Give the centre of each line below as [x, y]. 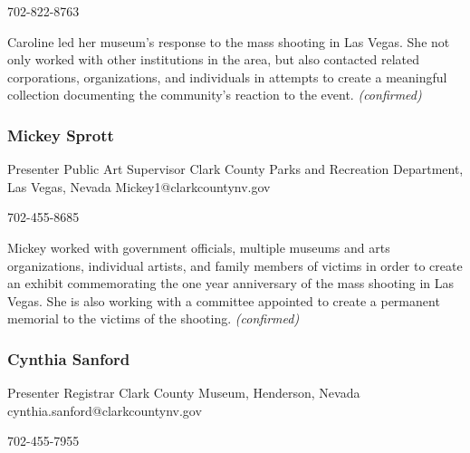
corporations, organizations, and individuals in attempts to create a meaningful [227, 77]
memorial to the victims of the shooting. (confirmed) [153, 318]
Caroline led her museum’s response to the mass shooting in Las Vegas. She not [229, 41]
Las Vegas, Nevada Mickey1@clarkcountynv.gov [139, 186]
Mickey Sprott [61, 135]
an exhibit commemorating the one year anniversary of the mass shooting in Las [231, 283]
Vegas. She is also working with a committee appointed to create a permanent [224, 300]
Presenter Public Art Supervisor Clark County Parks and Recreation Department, [235, 169]
